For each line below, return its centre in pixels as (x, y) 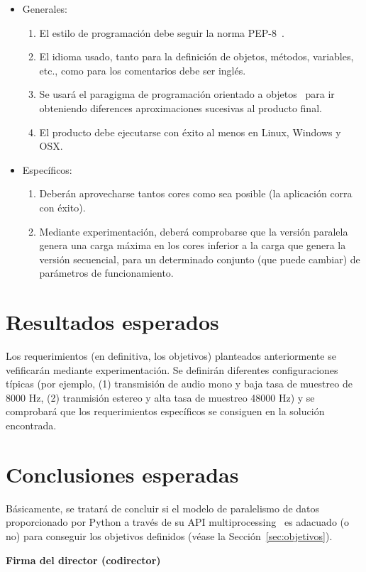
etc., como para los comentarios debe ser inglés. (143, 70)
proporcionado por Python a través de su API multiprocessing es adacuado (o (177, 522)
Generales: (45, 9)
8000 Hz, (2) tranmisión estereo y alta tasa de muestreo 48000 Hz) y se (160, 397)
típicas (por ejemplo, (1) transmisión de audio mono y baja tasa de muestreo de (179, 384)
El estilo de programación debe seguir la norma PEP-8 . (162, 32)
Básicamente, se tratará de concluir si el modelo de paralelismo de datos (163, 508)
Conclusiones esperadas (122, 474)
